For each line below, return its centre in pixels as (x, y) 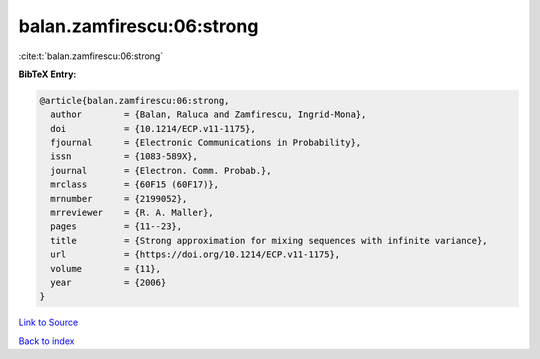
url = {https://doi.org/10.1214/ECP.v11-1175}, (195, 254)
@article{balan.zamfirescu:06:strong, (134, 100)
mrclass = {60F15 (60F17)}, (135, 184)
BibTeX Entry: (47, 74)
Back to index (46, 341)
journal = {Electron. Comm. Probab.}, (161, 170)
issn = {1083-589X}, (124, 156)
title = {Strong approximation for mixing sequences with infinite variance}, (269, 240)
